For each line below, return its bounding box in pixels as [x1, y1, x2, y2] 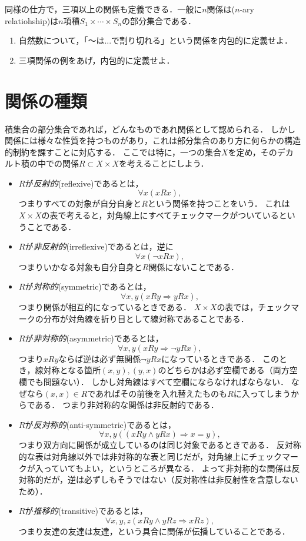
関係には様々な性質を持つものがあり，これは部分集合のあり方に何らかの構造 [5, 134, 301, 147]
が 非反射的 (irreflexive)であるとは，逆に [25, 240, 174, 253]
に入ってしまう [233, 387, 291, 399]
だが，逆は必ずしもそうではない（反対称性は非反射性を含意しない [43, 473, 298, 486]
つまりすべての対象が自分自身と [18, 197, 142, 210]
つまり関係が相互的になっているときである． [18, 301, 191, 313]
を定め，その [228, 145, 277, 158]
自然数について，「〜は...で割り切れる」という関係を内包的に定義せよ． [18, 34, 293, 47]
